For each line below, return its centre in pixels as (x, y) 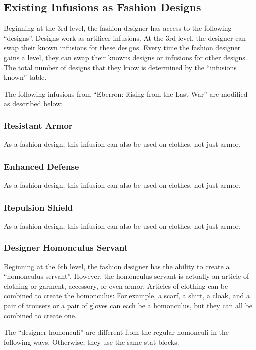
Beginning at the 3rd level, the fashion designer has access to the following (118, 28)
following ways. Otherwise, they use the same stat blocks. (92, 341)
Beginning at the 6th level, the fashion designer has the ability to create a (117, 266)
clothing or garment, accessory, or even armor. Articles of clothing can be (116, 286)
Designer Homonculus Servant (66, 248)
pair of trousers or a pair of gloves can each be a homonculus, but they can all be (128, 305)
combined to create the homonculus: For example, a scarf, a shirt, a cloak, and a (127, 295)
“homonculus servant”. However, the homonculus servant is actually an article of (127, 276)
